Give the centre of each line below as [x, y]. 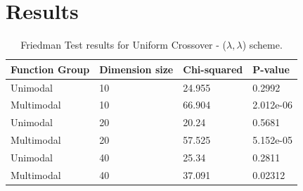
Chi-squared [213, 69]
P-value [271, 69]
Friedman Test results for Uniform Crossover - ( [124, 45]
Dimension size [136, 69]
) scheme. [262, 45]
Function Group [50, 69]
